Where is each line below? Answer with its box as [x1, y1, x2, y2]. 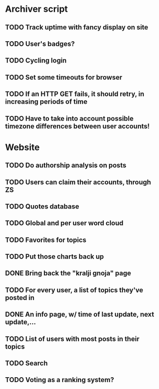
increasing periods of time [5, 97, 88, 106]
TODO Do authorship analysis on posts [5, 161, 127, 170]
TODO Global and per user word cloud [5, 219, 124, 227]
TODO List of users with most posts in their [5, 334, 139, 343]
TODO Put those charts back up [5, 252, 104, 261]
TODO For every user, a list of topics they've [5, 286, 144, 294]
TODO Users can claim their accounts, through [5, 178, 151, 186]
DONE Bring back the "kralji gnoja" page [5, 269, 131, 277]
